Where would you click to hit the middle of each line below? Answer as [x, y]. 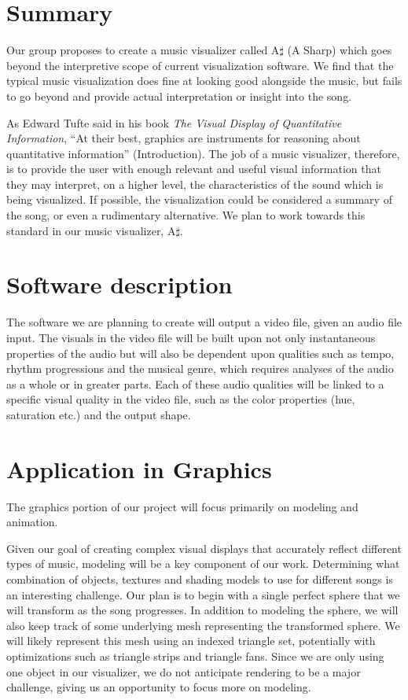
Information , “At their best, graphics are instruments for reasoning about [184, 138]
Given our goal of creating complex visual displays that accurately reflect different [204, 548]
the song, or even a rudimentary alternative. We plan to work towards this [186, 215]
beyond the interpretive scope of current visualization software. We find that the [200, 65]
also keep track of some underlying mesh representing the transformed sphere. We [203, 625]
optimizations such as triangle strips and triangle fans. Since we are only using [195, 656]
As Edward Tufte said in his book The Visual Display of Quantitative [174, 122]
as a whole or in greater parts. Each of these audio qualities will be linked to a [195, 383]
